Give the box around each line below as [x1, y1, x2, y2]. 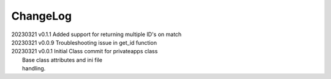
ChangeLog [11, 9, 72, 23]
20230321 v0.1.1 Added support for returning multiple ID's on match [11, 31, 182, 38]
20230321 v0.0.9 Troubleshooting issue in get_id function [11, 39, 158, 46]
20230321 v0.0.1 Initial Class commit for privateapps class [11, 48, 158, 55]
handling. [22, 65, 46, 72]
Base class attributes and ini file [22, 56, 102, 64]
